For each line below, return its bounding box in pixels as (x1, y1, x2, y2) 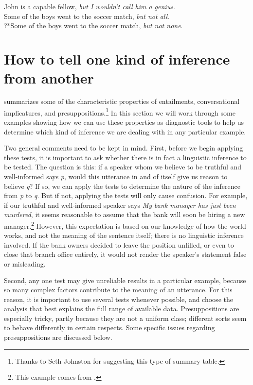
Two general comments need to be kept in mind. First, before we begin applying (4, 143, 243, 153)
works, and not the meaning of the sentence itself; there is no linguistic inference (4, 230, 244, 240)
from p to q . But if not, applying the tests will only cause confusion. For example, (4, 190, 248, 201)
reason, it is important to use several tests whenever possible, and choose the (4, 294, 233, 304)
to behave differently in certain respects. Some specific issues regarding (4, 322, 215, 333)
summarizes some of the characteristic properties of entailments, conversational (4, 96, 240, 106)
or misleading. (4, 258, 46, 268)
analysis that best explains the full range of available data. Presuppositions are (4, 303, 239, 314)
